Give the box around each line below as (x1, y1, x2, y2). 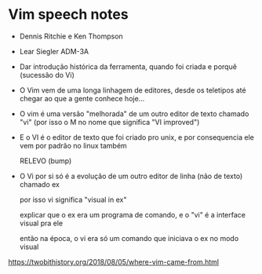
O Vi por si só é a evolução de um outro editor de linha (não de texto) (19, 171, 243, 181)
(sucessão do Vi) (19, 70, 75, 79)
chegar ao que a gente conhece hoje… (19, 93, 145, 103)
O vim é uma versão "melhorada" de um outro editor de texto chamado (19, 108, 249, 119)
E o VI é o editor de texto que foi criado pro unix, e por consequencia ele (19, 132, 255, 142)
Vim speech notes (8, 5, 129, 24)
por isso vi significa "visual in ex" (19, 195, 127, 204)
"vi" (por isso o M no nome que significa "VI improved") (19, 117, 200, 126)
